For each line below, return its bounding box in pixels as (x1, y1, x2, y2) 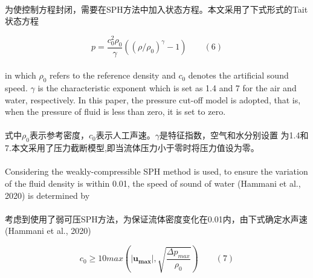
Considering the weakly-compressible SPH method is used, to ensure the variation (5, 165, 308, 178)
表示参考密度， (29, 129, 89, 141)
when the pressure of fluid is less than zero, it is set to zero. (5, 105, 226, 118)
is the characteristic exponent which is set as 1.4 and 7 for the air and (37, 82, 297, 94)
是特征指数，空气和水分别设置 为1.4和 (159, 129, 309, 141)
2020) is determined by (5, 189, 90, 201)
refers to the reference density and (50, 69, 176, 82)
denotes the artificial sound (188, 69, 289, 82)
